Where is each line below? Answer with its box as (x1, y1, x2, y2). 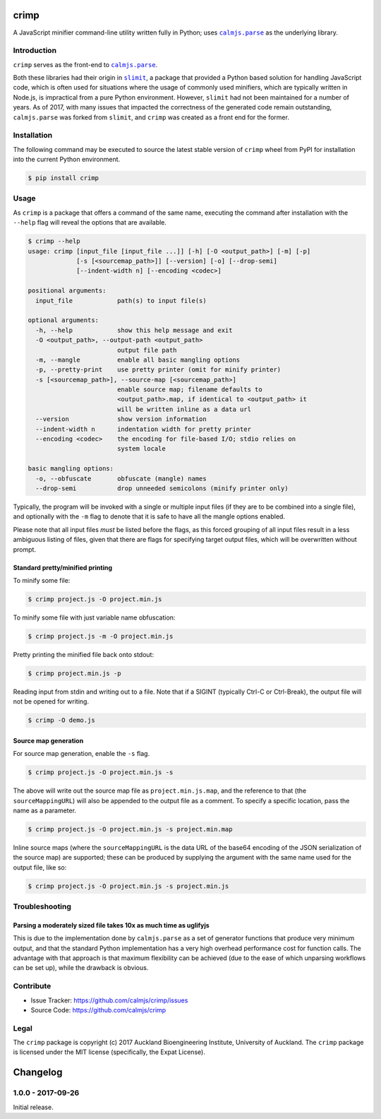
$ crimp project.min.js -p (28, 669, 121, 677)
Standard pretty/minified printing (13, 563, 113, 572)
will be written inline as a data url (116, 405, 252, 413)
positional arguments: (28, 287, 107, 295)
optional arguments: (28, 316, 99, 324)
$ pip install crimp (28, 174, 99, 182)
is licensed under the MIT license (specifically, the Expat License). (13, 1048, 206, 1056)
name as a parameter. (13, 806, 77, 815)
